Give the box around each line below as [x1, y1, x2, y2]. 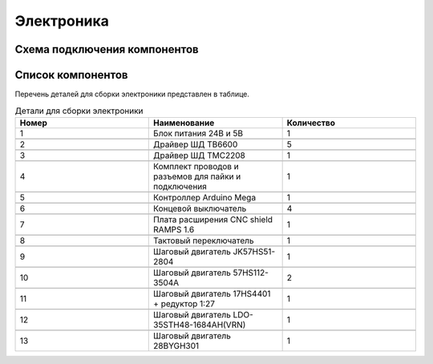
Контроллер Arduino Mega [153, 192, 257, 203]
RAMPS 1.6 [153, 224, 195, 235]
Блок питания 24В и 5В [153, 127, 244, 139]
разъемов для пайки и [153, 171, 241, 182]
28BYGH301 [153, 340, 200, 351]
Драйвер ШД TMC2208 [153, 149, 246, 160]
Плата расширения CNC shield [153, 213, 273, 224]
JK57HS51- [233, 245, 276, 257]
